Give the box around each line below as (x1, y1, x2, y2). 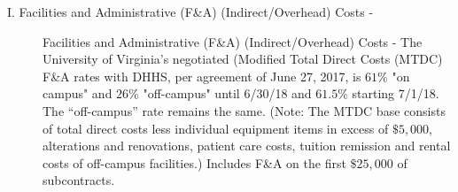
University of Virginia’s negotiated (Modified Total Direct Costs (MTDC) (43, 50, 443, 68)
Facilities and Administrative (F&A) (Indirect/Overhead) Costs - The (43, 32, 423, 50)
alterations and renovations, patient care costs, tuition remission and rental (43, 136, 451, 155)
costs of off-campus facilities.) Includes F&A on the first (43, 153, 346, 172)
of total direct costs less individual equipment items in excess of (43, 119, 389, 137)
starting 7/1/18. (352, 84, 439, 103)
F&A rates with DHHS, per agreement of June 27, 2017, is (43, 66, 361, 85)
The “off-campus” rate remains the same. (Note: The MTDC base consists (43, 101, 446, 119)
